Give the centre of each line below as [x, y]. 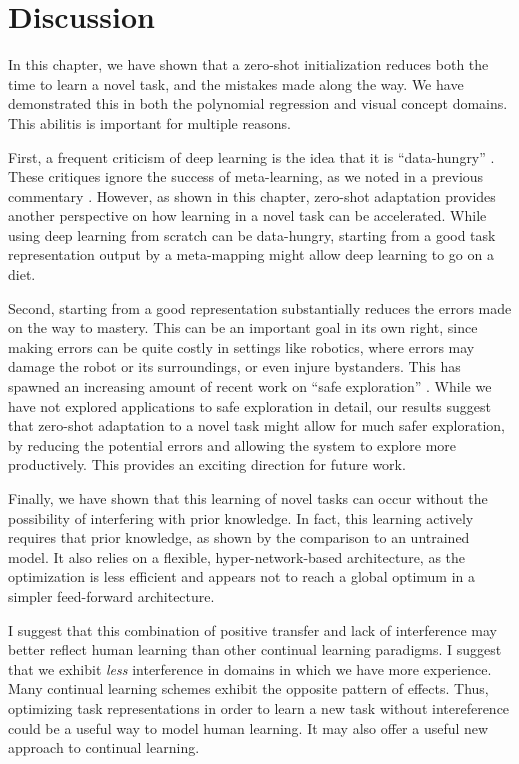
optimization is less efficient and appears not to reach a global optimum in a [242, 576]
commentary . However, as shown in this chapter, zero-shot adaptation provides [252, 195]
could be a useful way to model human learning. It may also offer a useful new [248, 727]
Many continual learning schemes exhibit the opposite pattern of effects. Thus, [248, 688]
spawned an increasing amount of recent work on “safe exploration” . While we [250, 386]
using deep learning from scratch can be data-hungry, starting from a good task [252, 234]
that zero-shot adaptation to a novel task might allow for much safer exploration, [256, 425]
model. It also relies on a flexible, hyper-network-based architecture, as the [237, 556]
